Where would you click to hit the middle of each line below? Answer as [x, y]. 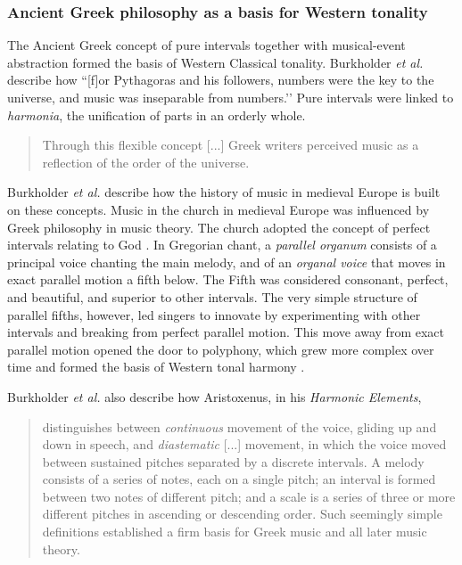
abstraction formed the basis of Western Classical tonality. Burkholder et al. [215, 62]
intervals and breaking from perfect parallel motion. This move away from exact [226, 332]
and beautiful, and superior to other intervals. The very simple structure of [212, 296]
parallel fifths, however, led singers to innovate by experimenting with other [214, 314]
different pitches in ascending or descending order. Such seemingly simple [242, 514]
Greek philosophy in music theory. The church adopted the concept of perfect [219, 227]
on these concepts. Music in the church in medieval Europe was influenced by [219, 209]
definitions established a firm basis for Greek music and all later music [235, 532]
